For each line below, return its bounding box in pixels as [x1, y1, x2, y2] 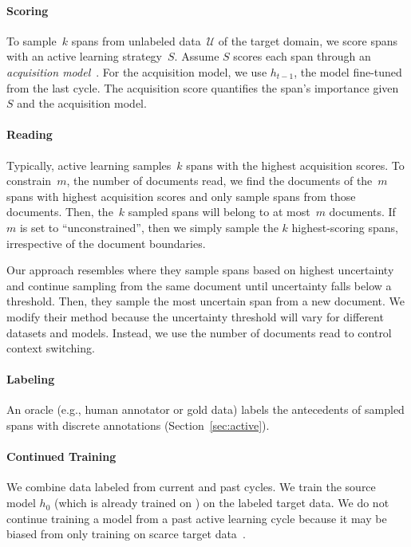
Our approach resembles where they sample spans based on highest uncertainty [6, 262, 394, 278]
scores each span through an [233, 48, 371, 65]
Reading [6, 126, 53, 143]
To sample [6, 32, 57, 49]
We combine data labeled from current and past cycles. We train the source [6, 478, 376, 495]
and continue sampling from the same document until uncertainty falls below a [6, 277, 392, 293]
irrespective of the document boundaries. [6, 234, 206, 251]
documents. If [329, 203, 396, 220]
